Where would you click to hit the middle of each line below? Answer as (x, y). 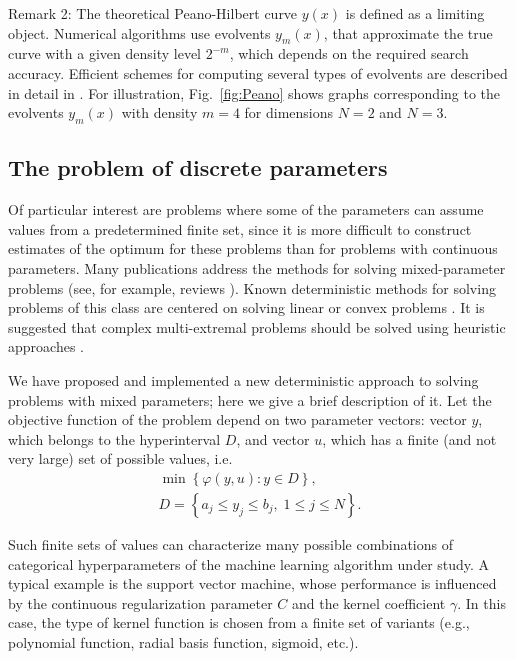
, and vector (273, 438)
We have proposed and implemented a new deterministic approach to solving (243, 379)
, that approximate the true (408, 32)
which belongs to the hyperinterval (114, 438)
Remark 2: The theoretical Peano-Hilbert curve (153, 13)
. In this (481, 602)
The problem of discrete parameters (198, 167)
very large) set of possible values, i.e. (120, 458)
